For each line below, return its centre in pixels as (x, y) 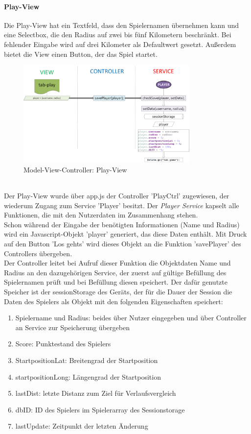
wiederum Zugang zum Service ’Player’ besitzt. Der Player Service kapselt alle (122, 205)
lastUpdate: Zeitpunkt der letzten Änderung (82, 426)
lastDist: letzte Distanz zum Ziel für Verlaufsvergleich (96, 393)
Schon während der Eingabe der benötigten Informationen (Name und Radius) (122, 224)
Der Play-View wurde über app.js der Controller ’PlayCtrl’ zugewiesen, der (117, 196)
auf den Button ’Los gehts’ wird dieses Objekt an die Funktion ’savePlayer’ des (123, 243)
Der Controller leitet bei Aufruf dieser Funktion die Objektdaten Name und (117, 263)
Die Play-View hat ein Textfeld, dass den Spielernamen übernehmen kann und (122, 25)
